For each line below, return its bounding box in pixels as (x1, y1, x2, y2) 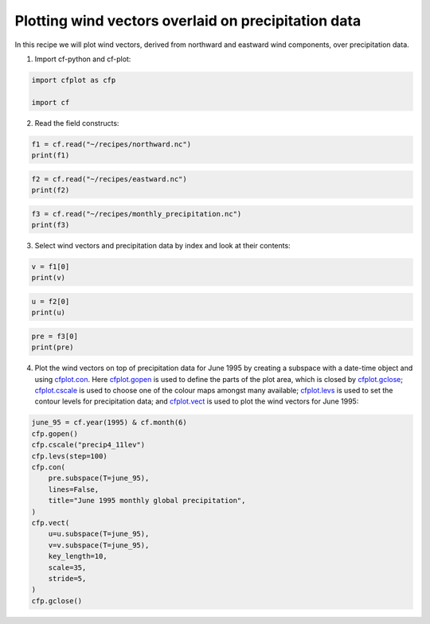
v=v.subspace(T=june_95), (48, 540, 150, 549)
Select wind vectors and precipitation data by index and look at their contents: (34, 240, 291, 250)
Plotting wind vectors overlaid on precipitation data (14, 12, 362, 29)
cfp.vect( (31, 518, 70, 527)
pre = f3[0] (31, 331, 79, 341)
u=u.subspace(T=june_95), (48, 529, 150, 539)
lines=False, (48, 485, 100, 493)
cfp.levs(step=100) (31, 451, 107, 461)
